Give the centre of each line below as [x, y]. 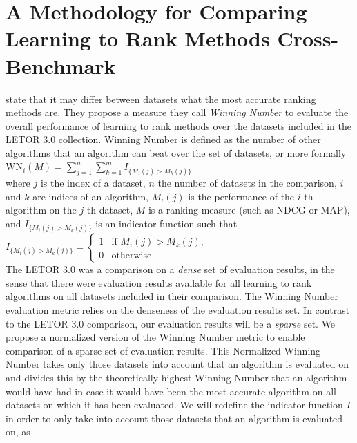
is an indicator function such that [166, 224]
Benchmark [61, 65]
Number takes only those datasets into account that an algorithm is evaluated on [177, 364]
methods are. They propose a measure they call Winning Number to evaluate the [177, 112]
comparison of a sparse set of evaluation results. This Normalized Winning [163, 350]
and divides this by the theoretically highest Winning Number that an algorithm [176, 377]
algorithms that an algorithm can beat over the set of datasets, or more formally [176, 152]
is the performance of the [241, 196]
